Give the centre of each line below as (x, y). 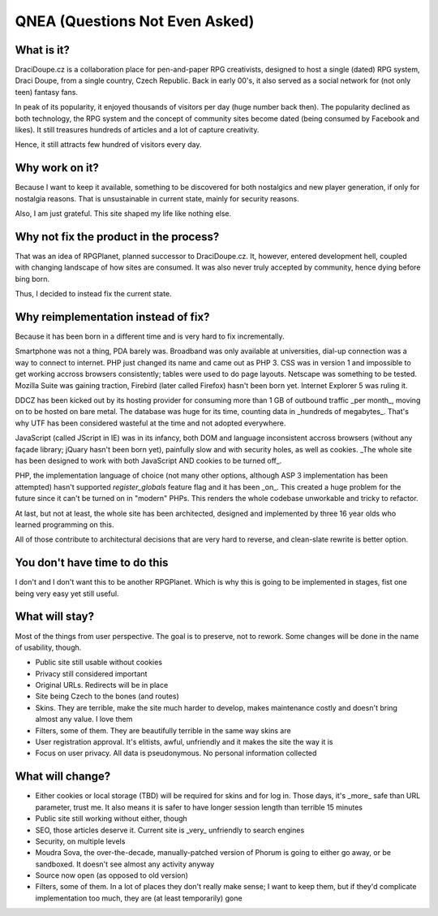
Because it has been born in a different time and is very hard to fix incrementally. (150, 336)
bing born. (32, 279)
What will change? (63, 777)
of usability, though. (48, 647)
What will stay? (55, 617)
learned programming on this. (64, 525)
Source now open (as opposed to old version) (112, 875)
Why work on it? (57, 168)
